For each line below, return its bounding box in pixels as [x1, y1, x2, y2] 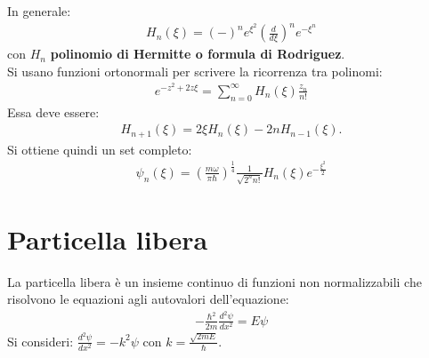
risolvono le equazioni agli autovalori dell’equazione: [7, 290, 289, 308]
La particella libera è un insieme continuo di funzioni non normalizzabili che [7, 272, 422, 290]
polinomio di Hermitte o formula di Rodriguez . [50, 44, 345, 63]
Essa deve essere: [7, 102, 100, 121]
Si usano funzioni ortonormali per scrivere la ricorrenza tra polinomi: [7, 61, 383, 80]
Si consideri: [7, 331, 74, 350]
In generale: [7, 2, 71, 20]
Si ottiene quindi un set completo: [7, 139, 192, 158]
